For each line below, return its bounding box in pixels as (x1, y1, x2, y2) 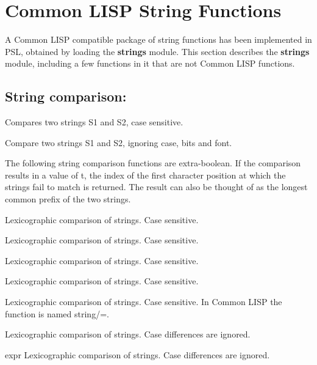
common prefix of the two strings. (5, 193, 131, 205)
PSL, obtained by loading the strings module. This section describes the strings (5, 45, 310, 57)
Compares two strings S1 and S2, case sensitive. (5, 116, 183, 128)
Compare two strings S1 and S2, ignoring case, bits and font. (5, 136, 232, 149)
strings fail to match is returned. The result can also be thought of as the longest (5, 180, 308, 193)
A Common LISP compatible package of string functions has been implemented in (5, 33, 312, 46)
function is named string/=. (5, 307, 109, 320)
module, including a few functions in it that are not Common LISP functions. (5, 57, 295, 70)
